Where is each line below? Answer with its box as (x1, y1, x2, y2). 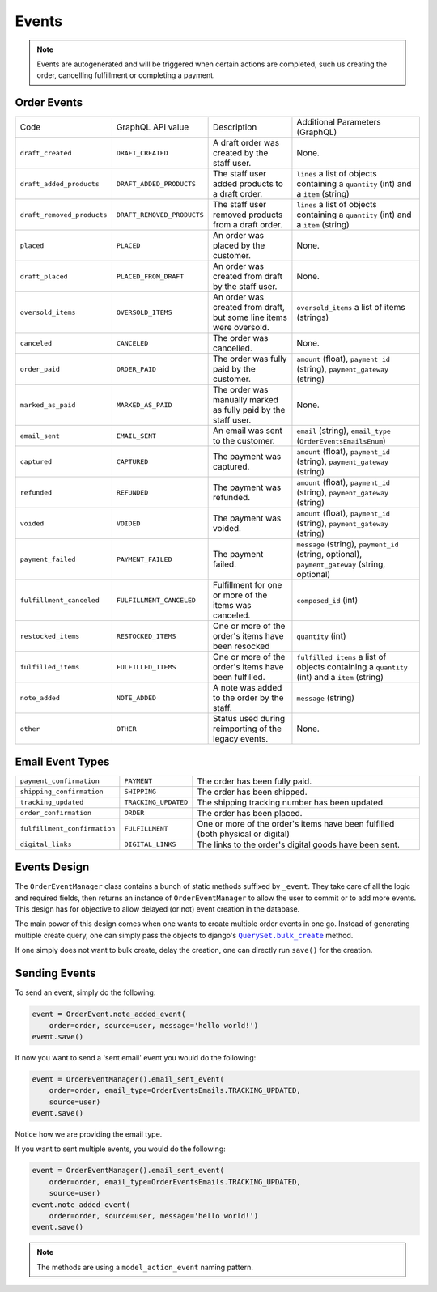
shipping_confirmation (19, 788, 104, 797)
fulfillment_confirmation (19, 824, 116, 833)
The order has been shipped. (197, 786, 308, 797)
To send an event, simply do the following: (15, 988, 156, 997)
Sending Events (15, 967, 96, 980)
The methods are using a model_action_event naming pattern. (36, 1262, 254, 1272)
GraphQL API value (116, 121, 189, 133)
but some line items (213, 312, 287, 323)
